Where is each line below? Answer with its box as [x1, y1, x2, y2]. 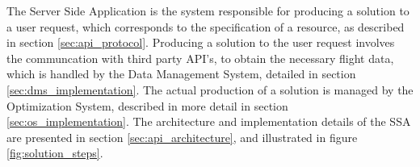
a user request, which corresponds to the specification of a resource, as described [6, 18, 405, 35]
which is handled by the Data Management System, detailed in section [6, 65, 356, 82]
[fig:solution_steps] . [6, 144, 103, 161]
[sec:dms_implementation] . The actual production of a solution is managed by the [6, 81, 414, 98]
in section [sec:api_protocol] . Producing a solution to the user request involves [6, 34, 395, 51]
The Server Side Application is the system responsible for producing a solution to [6, 2, 409, 19]
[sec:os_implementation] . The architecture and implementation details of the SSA [6, 113, 411, 130]
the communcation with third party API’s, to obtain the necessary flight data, [6, 49, 394, 66]
